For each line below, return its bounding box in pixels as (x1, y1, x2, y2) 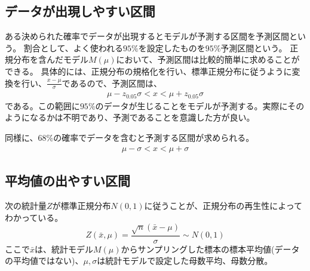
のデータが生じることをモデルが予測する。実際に (95, 99, 288, 112)
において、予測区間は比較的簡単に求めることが (116, 53, 300, 66)
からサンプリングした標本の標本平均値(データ (121, 242, 300, 255)
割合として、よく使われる (23, 41, 124, 54)
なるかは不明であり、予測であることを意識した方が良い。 (29, 111, 255, 124)
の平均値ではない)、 (5, 254, 84, 267)
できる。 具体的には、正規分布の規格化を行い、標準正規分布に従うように (5, 64, 292, 77)
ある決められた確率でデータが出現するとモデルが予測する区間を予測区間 (5, 30, 289, 42)
